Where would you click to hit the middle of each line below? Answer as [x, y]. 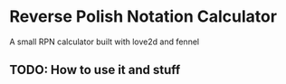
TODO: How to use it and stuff [95, 70]
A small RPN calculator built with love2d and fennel [105, 42]
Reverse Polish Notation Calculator [143, 17]
